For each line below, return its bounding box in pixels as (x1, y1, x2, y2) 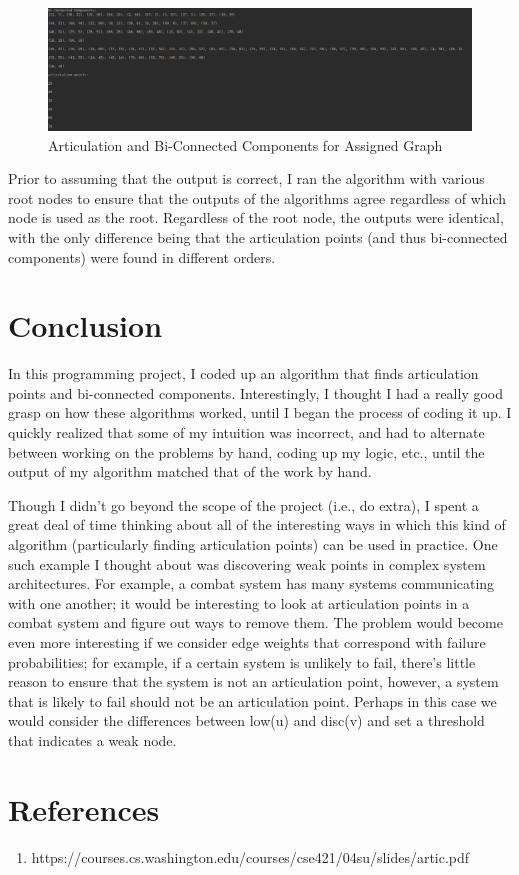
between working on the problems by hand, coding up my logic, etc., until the (8, 441, 485, 462)
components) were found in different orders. (8, 246, 276, 267)
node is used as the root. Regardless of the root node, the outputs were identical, (8, 207, 504, 228)
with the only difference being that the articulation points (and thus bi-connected (8, 226, 508, 247)
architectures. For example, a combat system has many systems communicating (8, 573, 495, 594)
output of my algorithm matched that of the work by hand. (8, 461, 372, 482)
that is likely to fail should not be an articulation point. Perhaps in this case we (8, 690, 497, 711)
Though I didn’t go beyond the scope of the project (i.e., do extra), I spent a (8, 494, 479, 515)
